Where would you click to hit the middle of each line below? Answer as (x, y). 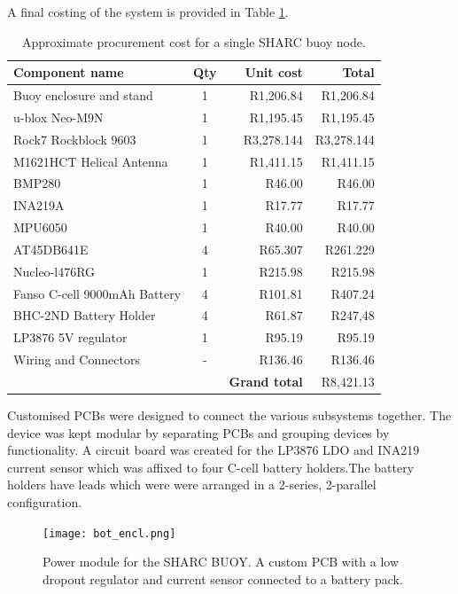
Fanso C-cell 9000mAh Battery (97, 293)
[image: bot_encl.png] (109, 533)
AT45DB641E (51, 249)
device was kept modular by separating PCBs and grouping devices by (198, 432)
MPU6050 (40, 227)
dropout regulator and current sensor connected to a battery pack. (223, 578)
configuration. (45, 502)
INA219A (39, 205)
